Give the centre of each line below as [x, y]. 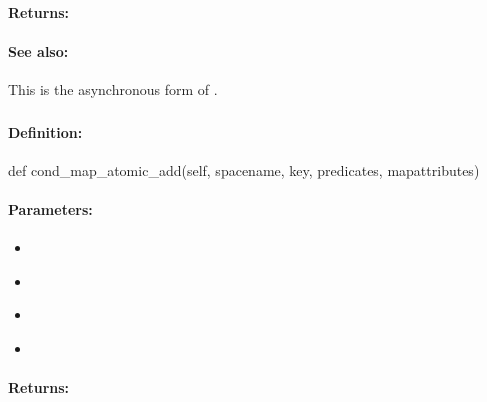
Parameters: [50, 208]
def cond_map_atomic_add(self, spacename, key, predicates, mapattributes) [244, 169]
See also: [38, 50]
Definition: [45, 131]
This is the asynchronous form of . [113, 88]
